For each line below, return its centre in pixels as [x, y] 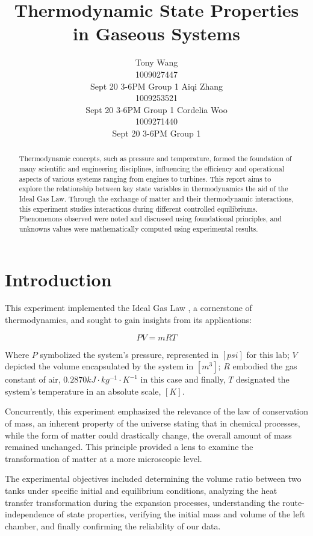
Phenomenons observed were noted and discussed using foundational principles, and [150, 219]
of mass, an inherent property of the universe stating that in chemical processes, [153, 423]
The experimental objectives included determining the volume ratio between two [153, 479]
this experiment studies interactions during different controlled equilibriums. [138, 208]
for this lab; [268, 354]
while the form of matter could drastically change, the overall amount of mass [148, 435]
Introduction [58, 279]
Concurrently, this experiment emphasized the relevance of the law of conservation [157, 411]
